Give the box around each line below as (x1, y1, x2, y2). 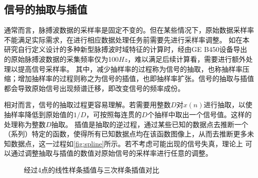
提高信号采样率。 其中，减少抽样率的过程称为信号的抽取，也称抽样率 (17, 63, 243, 74)
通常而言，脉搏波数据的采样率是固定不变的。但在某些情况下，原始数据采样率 (4, 25, 254, 35)
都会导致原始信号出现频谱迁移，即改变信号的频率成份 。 (4, 83, 185, 93)
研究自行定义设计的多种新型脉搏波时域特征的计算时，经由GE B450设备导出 (4, 44, 248, 54)
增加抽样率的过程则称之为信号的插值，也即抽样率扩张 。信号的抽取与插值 (17, 73, 254, 84)
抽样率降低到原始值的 (4, 109, 73, 119)
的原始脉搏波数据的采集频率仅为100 (4, 53, 119, 64)
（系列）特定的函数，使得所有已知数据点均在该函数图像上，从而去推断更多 (4, 129, 247, 139)
